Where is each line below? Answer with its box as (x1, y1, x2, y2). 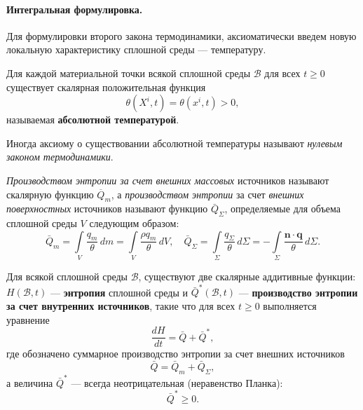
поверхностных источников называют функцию (6, 201, 208, 216)
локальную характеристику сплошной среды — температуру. (6, 42, 266, 57)
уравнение (6, 312, 50, 327)
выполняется (263, 298, 317, 313)
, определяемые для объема (224, 201, 341, 216)
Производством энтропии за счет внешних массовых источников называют (6, 172, 329, 187)
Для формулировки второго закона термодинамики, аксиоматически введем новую (6, 28, 357, 43)
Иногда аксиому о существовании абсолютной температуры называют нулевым (6, 135, 343, 150)
